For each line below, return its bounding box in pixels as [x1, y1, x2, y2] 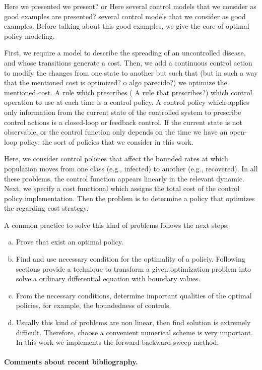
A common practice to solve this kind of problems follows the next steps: [4, 219, 229, 230]
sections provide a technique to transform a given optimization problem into [16, 263, 251, 274]
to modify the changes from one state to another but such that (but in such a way [4, 67, 258, 78]
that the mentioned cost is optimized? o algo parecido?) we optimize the [4, 77, 227, 88]
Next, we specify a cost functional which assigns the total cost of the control [4, 183, 240, 194]
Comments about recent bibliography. [4, 356, 138, 367]
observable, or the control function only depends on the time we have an [4, 127, 228, 137]
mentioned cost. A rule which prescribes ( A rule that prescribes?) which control [4, 87, 252, 97]
